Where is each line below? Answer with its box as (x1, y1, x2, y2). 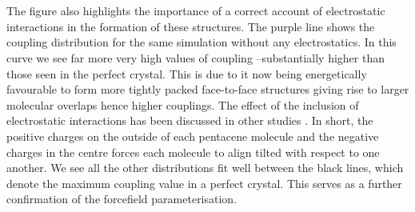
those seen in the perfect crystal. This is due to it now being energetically (6, 65, 367, 82)
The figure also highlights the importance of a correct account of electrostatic (6, 2, 385, 19)
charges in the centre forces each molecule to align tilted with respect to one (6, 143, 380, 160)
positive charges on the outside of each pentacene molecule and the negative (6, 127, 379, 144)
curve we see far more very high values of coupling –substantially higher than (6, 49, 385, 66)
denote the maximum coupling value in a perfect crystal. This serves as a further (6, 174, 402, 191)
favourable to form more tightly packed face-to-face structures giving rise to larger (6, 81, 409, 98)
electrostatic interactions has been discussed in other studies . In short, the (6, 112, 373, 129)
